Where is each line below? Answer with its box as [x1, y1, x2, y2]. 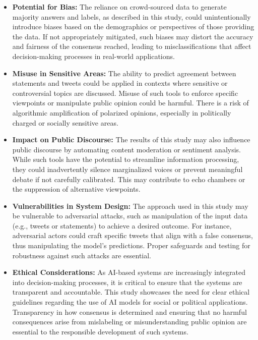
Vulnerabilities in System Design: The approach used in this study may [12, 200, 248, 211]
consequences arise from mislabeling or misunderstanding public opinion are [12, 316, 247, 327]
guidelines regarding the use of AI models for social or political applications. [12, 297, 248, 307]
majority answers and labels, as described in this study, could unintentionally [12, 11, 251, 22]
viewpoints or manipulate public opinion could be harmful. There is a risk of [12, 97, 249, 108]
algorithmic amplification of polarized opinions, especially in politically [12, 107, 231, 118]
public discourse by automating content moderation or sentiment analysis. [12, 144, 241, 154]
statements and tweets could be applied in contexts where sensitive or [12, 78, 228, 88]
